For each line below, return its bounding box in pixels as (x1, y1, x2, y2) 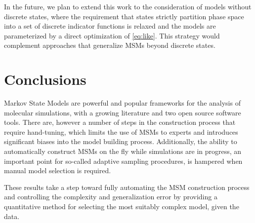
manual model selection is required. (4, 165, 111, 176)
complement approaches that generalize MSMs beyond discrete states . (4, 40, 215, 50)
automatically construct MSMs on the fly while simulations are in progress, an (4, 146, 242, 156)
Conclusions (4, 69, 86, 89)
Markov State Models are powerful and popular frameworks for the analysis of (4, 98, 241, 108)
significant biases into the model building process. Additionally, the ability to (4, 136, 237, 147)
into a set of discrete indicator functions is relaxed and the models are (4, 21, 216, 31)
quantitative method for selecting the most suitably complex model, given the (4, 201, 239, 212)
